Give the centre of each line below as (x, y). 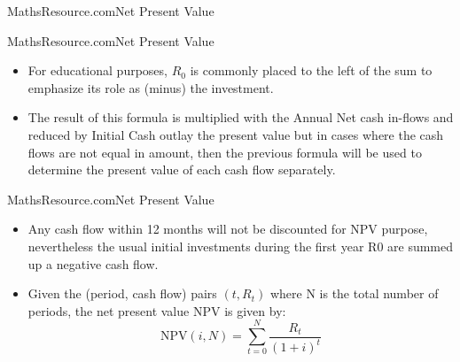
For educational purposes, (97, 70)
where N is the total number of (354, 293)
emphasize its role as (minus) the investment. (151, 87)
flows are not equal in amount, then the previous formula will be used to (225, 152)
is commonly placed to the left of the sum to (311, 70)
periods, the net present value (109, 310)
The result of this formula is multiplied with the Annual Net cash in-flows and (241, 117)
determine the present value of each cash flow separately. (182, 169)
